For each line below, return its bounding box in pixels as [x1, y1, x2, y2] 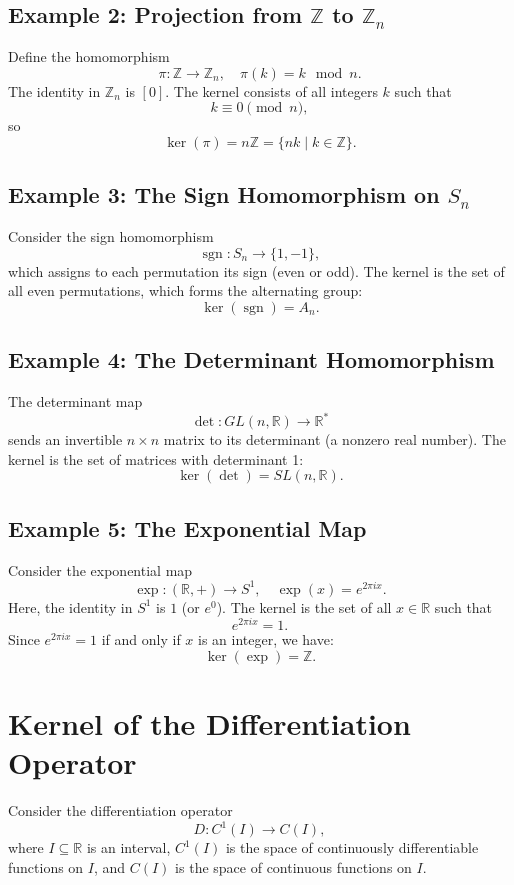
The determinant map [8, 391, 143, 412]
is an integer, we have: [198, 629, 334, 650]
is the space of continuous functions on [175, 857, 412, 878]
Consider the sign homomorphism [8, 226, 214, 247]
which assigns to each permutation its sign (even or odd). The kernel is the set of [8, 260, 505, 281]
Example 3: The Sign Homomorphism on [8, 179, 440, 210]
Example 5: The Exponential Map [8, 512, 367, 543]
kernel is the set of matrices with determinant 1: [8, 448, 304, 469]
